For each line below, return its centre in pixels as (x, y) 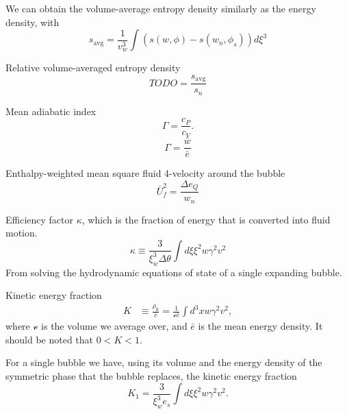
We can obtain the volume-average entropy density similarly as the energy (161, 8)
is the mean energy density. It (260, 326)
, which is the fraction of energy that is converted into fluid (206, 219)
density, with (33, 22)
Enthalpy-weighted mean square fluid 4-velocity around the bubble (145, 173)
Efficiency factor (40, 219)
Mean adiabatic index (51, 111)
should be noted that (50, 339)
